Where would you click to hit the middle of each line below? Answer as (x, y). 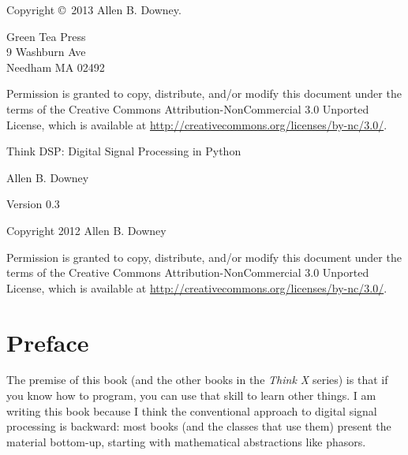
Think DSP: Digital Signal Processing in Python (124, 151)
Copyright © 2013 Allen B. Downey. (94, 9)
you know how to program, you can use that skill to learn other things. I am (191, 395)
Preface (48, 342)
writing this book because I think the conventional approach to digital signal (192, 410)
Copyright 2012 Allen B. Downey (86, 230)
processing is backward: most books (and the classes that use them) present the (199, 426)
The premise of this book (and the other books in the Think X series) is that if (197, 380)
